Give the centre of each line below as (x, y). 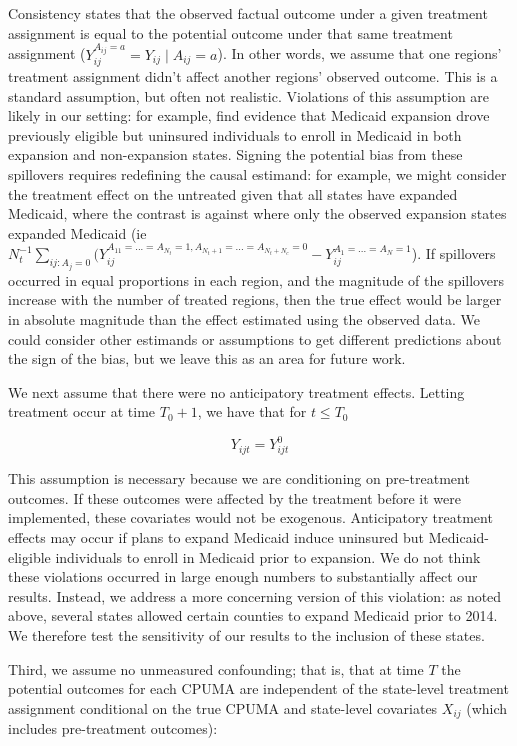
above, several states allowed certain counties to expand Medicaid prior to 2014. (253, 615)
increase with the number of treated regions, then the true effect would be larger (255, 299)
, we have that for (252, 411)
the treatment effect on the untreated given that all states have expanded (233, 193)
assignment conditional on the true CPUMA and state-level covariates (223, 707)
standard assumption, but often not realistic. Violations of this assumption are (249, 95)
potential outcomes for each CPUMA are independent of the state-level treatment (258, 688)
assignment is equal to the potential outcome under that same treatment (230, 32)
